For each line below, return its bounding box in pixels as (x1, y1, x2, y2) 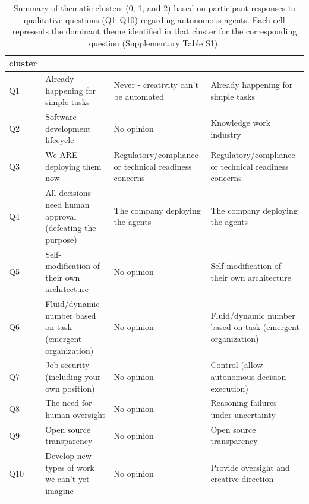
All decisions (45, 186, 91, 199)
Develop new (45, 449, 92, 462)
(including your (45, 370, 101, 382)
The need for (45, 397, 92, 409)
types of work (45, 461, 94, 473)
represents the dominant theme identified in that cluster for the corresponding (12, 25, 297, 37)
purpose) (45, 233, 77, 245)
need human (45, 198, 90, 210)
